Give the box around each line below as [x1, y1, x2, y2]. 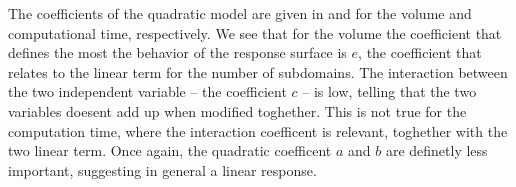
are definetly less [385, 140, 488, 161]
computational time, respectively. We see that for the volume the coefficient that [8, 22, 502, 43]
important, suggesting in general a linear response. [8, 159, 317, 180]
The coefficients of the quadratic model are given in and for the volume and [8, 3, 472, 23]
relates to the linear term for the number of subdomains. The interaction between [8, 61, 508, 82]
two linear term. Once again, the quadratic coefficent [8, 140, 332, 161]
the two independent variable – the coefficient [8, 81, 287, 102]
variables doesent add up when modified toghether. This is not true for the [8, 100, 467, 121]
